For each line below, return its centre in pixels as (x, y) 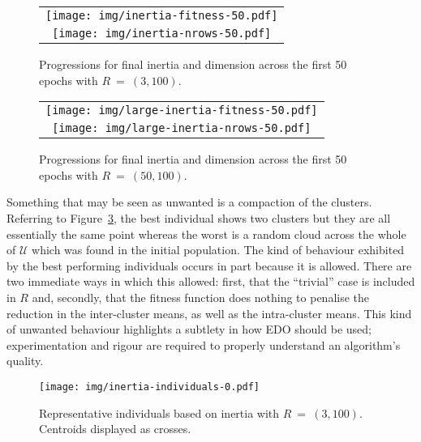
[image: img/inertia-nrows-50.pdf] (162, 33)
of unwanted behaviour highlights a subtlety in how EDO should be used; (189, 329)
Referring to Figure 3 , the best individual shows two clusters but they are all (199, 217)
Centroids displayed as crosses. (115, 429)
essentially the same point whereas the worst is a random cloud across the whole (206, 234)
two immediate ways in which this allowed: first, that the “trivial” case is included (211, 281)
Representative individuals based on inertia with (159, 412)
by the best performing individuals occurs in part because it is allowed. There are (209, 265)
